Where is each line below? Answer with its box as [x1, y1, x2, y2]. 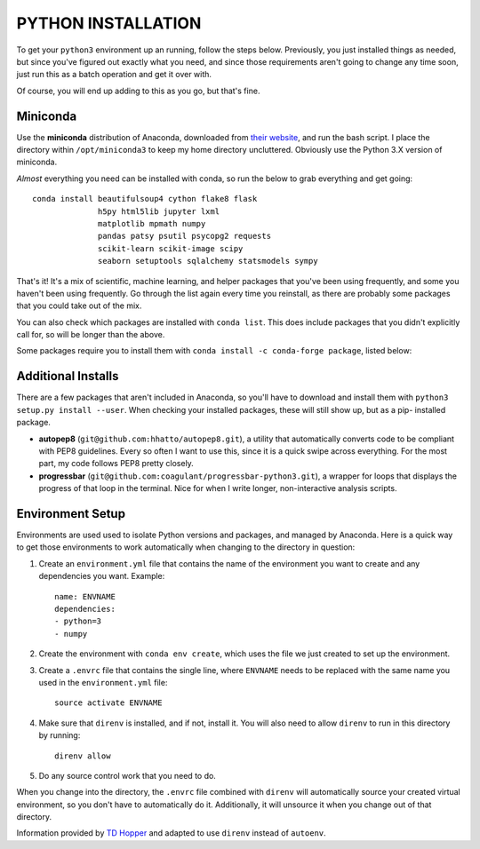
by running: [38, 730, 81, 741]
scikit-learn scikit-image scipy [98, 243, 244, 253]
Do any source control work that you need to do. [38, 770, 217, 781]
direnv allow [54, 750, 111, 761]
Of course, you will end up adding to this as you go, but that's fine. [16, 85, 260, 96]
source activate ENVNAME [54, 698, 163, 708]
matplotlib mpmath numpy [98, 218, 206, 228]
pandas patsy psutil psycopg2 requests [98, 231, 271, 242]
